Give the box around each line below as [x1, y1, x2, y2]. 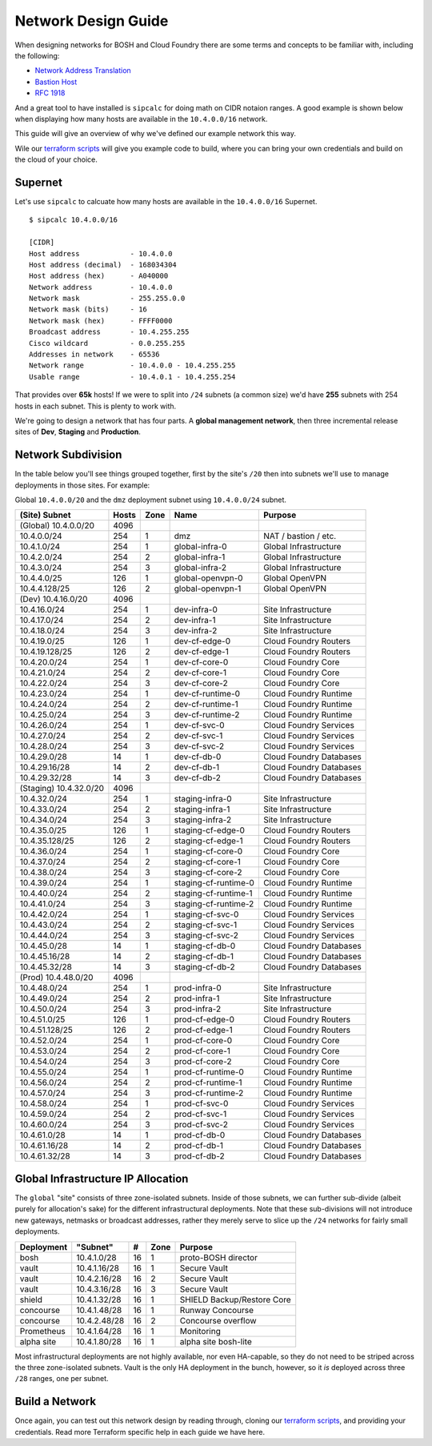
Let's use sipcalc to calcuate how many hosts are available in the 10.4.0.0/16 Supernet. [14, 196, 318, 206]
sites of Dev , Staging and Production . [14, 427, 142, 436]
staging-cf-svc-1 [174, 919, 238, 930]
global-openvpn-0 [174, 572, 243, 584]
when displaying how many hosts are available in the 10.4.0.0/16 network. [14, 114, 268, 123]
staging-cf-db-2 [174, 962, 235, 973]
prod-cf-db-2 [174, 1151, 225, 1162]
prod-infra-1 [174, 993, 220, 1004]
